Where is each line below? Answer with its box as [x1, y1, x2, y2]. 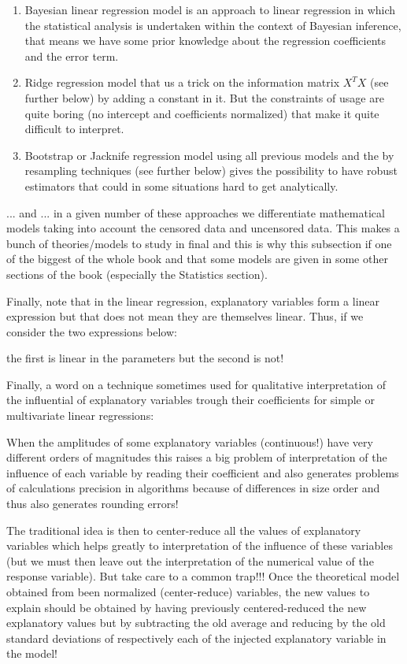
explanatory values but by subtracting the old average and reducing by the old [6, 614, 386, 631]
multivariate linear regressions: [6, 407, 154, 424]
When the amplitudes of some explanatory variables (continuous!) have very [6, 433, 373, 450]
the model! [6, 645, 57, 662]
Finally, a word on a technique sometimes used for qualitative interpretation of [6, 376, 387, 392]
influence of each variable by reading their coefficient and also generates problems [6, 464, 399, 480]
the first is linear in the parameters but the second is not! [6, 350, 284, 366]
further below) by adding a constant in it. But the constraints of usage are [24, 89, 384, 106]
